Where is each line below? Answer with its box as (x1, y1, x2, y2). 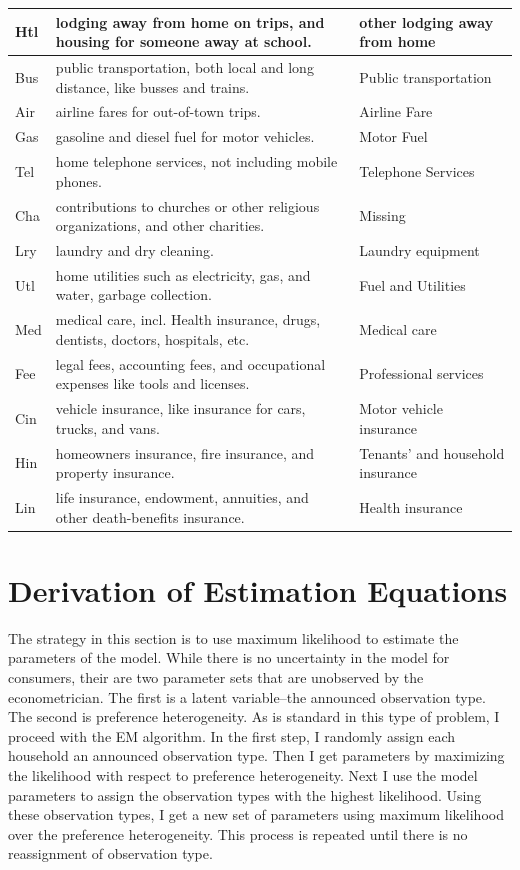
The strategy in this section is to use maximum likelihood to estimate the (8, 627, 459, 648)
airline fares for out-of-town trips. (55, 101, 261, 122)
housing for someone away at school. (55, 31, 312, 52)
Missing (359, 205, 406, 226)
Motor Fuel (359, 126, 428, 147)
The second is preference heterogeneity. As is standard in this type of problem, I (8, 706, 500, 727)
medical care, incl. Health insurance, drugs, (55, 309, 321, 330)
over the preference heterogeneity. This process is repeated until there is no (8, 823, 468, 844)
